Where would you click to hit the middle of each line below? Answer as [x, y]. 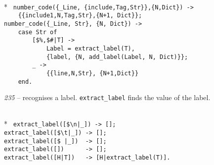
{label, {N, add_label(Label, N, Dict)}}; [117, 57]
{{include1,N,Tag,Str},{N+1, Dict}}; [80, 16]
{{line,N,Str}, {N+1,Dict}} [92, 73]
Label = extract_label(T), [90, 48]
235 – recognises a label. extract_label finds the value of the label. [107, 97]
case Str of [38, 32]
